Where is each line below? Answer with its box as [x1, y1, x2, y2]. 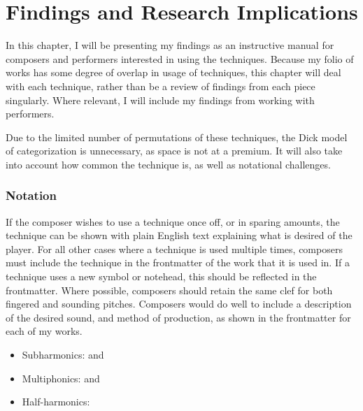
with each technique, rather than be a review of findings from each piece [6, 78, 315, 93]
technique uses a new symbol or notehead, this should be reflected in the [6, 269, 317, 284]
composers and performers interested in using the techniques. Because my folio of [6, 51, 354, 66]
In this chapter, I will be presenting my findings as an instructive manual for [6, 38, 334, 52]
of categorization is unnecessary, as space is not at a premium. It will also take [6, 143, 343, 158]
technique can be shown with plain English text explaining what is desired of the [6, 228, 353, 243]
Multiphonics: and [22, 370, 100, 385]
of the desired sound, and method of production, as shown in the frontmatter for [6, 310, 351, 324]
